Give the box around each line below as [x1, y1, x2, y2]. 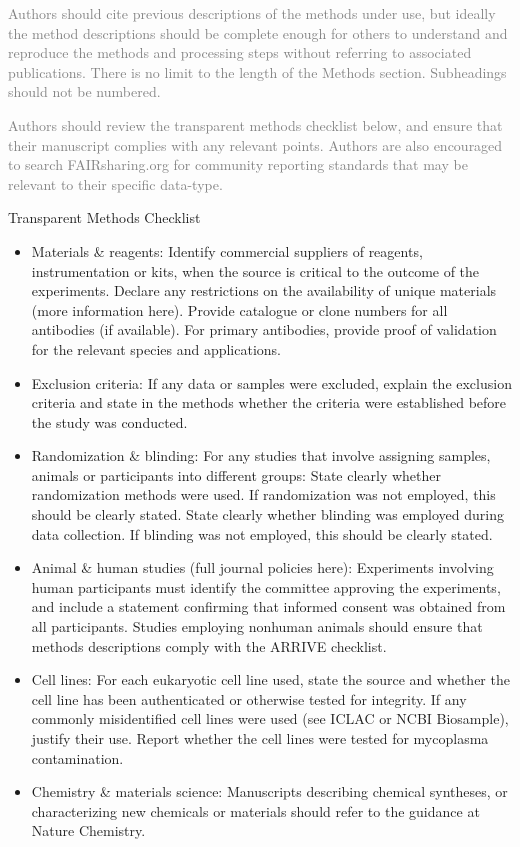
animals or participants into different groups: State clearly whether [31, 464, 442, 485]
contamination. [31, 747, 124, 768]
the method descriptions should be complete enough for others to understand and [8, 22, 508, 43]
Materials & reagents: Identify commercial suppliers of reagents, [31, 240, 423, 261]
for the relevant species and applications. [31, 338, 281, 359]
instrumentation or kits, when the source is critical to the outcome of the [31, 260, 480, 281]
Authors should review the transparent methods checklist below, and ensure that [8, 114, 503, 135]
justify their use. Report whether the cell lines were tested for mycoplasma [31, 728, 489, 748]
